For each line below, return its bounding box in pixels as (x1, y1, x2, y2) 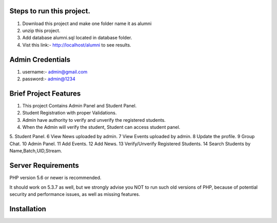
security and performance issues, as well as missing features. (9, 191, 141, 197)
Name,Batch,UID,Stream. (9, 148, 63, 154)
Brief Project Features (9, 89, 81, 98)
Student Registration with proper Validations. (22, 110, 117, 116)
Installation (9, 205, 46, 213)
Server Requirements (9, 161, 80, 170)
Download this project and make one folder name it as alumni (22, 20, 152, 27)
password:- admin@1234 (22, 76, 75, 82)
